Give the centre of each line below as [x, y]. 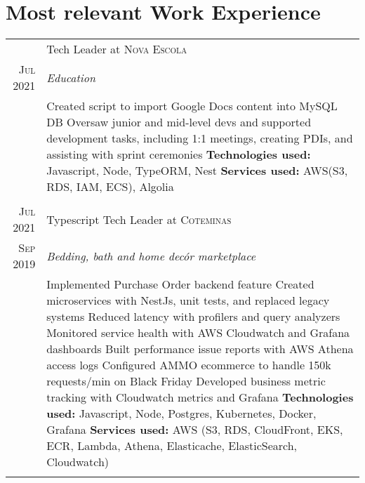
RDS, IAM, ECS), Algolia [110, 187]
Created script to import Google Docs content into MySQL [192, 106]
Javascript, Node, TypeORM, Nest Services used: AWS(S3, [197, 171]
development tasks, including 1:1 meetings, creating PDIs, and [200, 138]
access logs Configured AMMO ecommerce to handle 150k [189, 365]
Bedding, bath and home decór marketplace [151, 256]
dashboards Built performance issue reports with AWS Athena [200, 349]
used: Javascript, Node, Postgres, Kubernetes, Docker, [181, 413]
